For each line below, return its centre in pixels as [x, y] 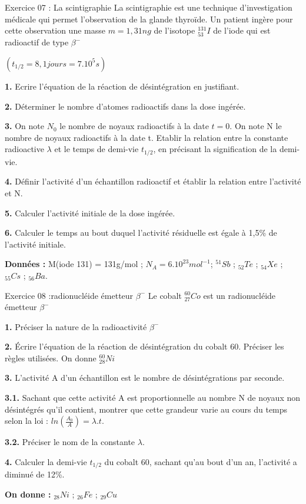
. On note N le [256, 126]
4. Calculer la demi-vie [46, 461]
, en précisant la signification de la [215, 149]
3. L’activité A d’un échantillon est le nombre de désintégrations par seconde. [145, 378]
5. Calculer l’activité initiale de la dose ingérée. [90, 213]
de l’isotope [174, 30]
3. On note [24, 126]
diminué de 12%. [35, 474]
